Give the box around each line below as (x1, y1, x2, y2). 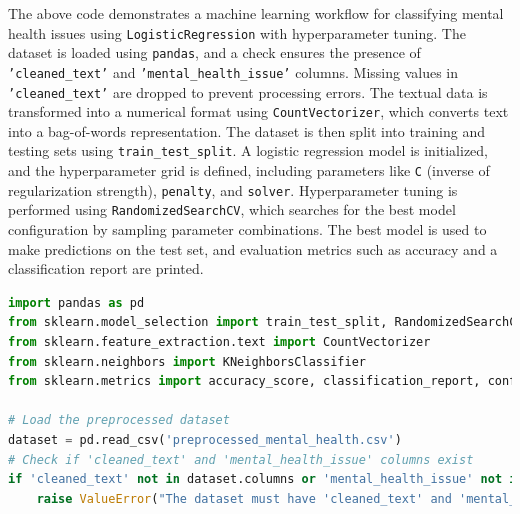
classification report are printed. (8, 258, 204, 279)
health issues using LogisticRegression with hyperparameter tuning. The (8, 22, 466, 43)
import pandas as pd (8, 295, 145, 310)
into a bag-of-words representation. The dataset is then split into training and (8, 120, 485, 141)
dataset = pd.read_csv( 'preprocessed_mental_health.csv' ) (8, 433, 402, 448)
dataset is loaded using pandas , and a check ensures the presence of (8, 42, 421, 63)
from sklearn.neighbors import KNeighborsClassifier (8, 354, 366, 369)
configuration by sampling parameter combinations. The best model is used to (8, 219, 487, 240)
